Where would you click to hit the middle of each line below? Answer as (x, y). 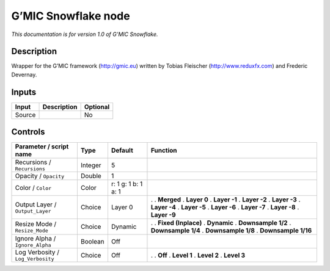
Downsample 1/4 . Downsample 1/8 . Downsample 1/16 (231, 231)
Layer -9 (163, 215)
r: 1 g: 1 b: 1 (127, 184)
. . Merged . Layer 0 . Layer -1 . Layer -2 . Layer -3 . (226, 200)
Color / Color (33, 188)
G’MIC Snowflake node (71, 16)
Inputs (24, 92)
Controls (28, 132)
